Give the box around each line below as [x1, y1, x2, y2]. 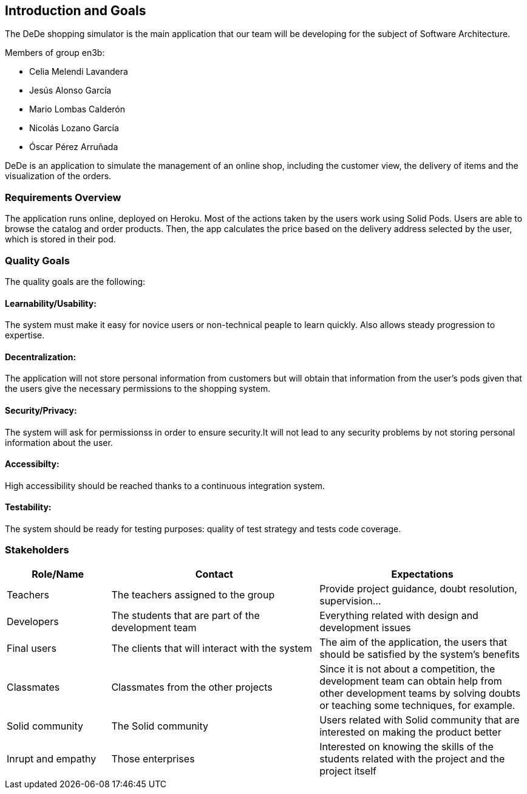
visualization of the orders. [5, 171, 112, 182]
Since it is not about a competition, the [319, 662, 495, 675]
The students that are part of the [111, 609, 260, 621]
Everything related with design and [319, 609, 478, 621]
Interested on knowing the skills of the [319, 740, 494, 753]
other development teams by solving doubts [319, 686, 521, 699]
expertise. [5, 330, 45, 341]
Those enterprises [111, 752, 195, 765]
